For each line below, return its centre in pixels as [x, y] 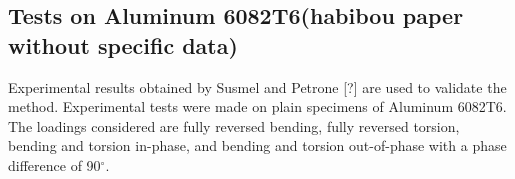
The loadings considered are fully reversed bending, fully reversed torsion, [234, 125]
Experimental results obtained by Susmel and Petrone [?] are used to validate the [257, 86]
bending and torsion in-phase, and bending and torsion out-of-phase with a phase [257, 145]
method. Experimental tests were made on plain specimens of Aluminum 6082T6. [257, 106]
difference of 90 [54, 164]
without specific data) [123, 44]
